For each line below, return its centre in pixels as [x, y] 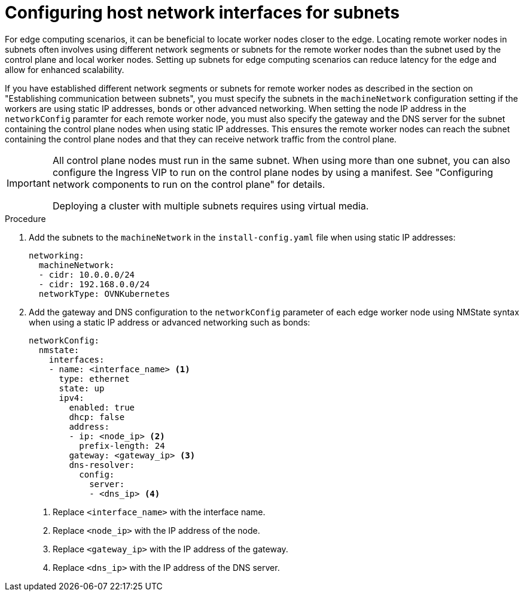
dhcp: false [97, 417]
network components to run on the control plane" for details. [189, 184]
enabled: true [102, 407]
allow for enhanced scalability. [65, 69]
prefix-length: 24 [122, 446]
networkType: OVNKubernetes [104, 294]
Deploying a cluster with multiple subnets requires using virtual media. [211, 206]
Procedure [25, 218]
